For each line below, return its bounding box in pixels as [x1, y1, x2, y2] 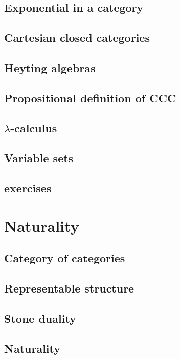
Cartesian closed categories [4, 30, 150, 46]
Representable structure [4, 280, 134, 296]
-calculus [10, 120, 57, 136]
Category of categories [4, 250, 125, 266]
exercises [4, 180, 52, 196]
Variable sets [4, 150, 74, 166]
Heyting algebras [4, 59, 96, 75]
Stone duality [4, 310, 76, 326]
